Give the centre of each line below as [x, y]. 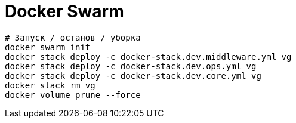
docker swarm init [48, 47]
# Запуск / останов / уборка [73, 37]
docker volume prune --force [73, 95]
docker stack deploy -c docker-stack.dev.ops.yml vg [131, 66]
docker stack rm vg [50, 85]
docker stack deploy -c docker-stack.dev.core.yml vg [133, 76]
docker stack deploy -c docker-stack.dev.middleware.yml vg [148, 56]
